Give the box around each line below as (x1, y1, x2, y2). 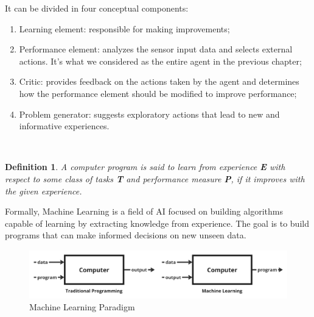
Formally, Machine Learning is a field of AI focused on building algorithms (5, 205, 283, 218)
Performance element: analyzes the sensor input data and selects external (19, 43, 293, 55)
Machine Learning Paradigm (29, 301, 135, 313)
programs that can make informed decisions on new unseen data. (5, 229, 246, 241)
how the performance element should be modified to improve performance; (19, 87, 297, 99)
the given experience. (5, 184, 82, 197)
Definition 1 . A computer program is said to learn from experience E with (5, 160, 285, 173)
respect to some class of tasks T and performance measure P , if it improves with (5, 172, 305, 185)
